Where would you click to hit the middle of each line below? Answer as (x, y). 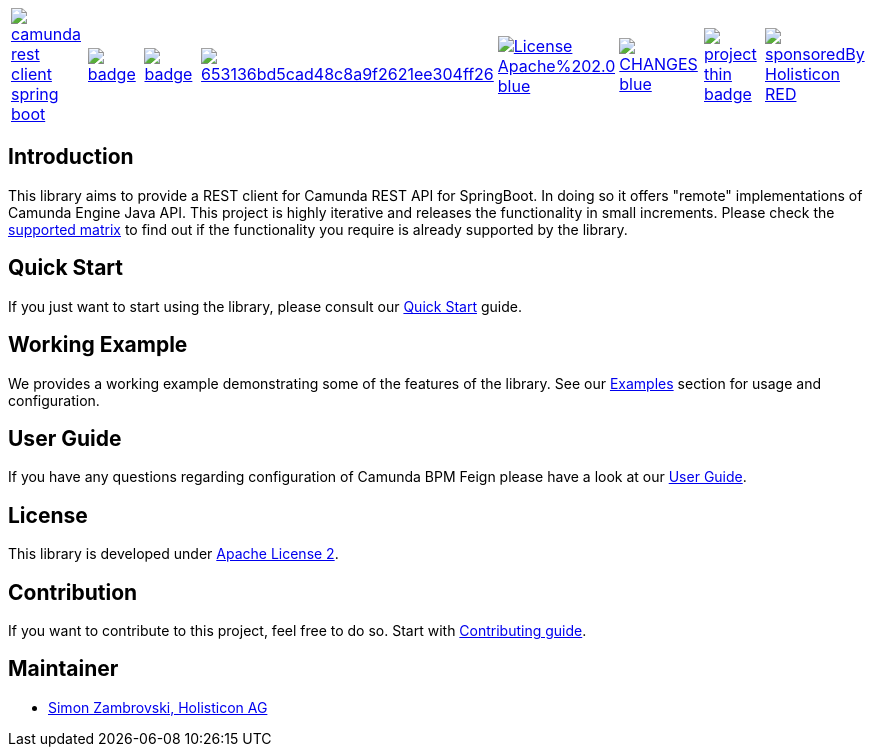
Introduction (71, 157)
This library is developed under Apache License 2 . (173, 554)
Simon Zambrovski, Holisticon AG (158, 707)
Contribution (73, 592)
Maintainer (63, 669)
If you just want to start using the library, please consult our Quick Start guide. (265, 306)
